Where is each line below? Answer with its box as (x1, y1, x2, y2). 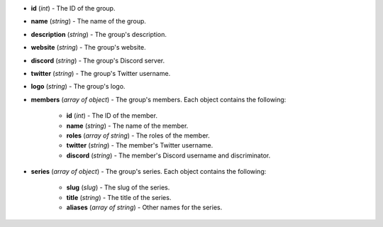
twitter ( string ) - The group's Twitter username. (30, 69, 171, 77)
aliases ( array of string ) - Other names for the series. (66, 203, 223, 212)
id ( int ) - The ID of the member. (66, 111, 157, 120)
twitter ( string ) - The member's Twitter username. (66, 141, 213, 150)
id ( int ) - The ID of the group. (30, 4, 116, 12)
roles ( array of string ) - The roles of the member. (66, 131, 210, 140)
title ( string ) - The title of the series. (66, 193, 172, 201)
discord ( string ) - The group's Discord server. (30, 56, 165, 65)
